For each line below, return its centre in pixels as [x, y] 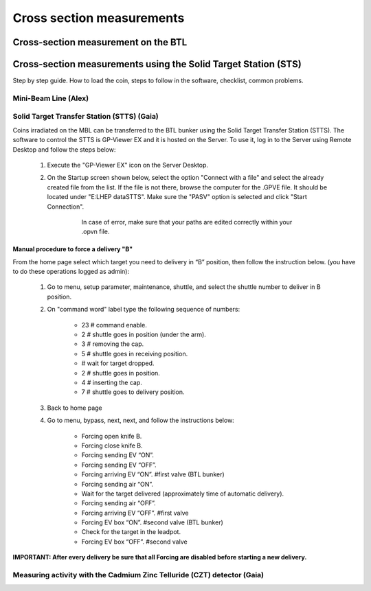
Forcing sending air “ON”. [117, 484]
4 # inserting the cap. [112, 382]
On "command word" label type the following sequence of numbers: [144, 310]
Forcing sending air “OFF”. [119, 503]
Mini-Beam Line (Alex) [51, 98]
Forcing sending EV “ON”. [118, 455]
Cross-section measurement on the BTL [100, 42]
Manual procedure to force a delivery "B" [73, 249]
